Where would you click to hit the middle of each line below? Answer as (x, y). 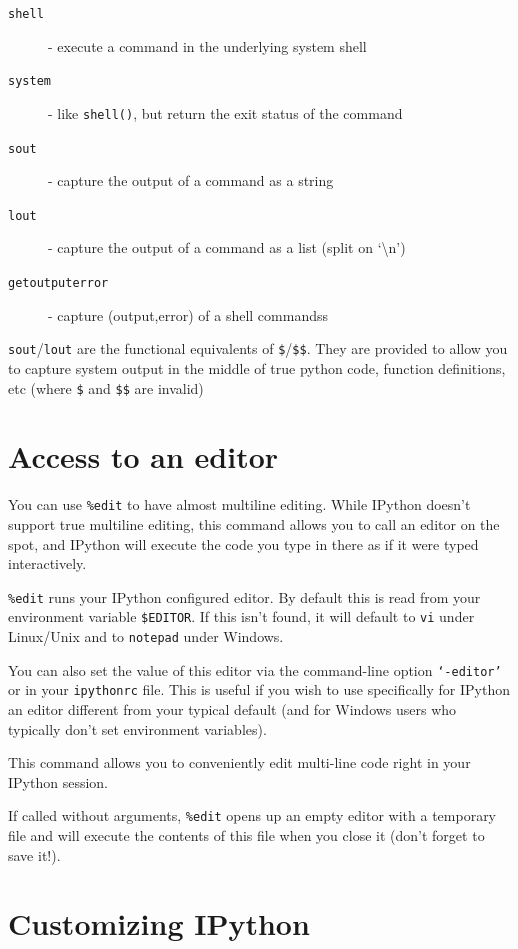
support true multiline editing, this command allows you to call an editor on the (254, 524)
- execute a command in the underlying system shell (207, 45)
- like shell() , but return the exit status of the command (225, 112)
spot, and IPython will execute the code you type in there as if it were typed (243, 543)
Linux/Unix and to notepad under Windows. (146, 636)
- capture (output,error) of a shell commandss (188, 314)
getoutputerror (58, 283)
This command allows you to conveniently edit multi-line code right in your (239, 762)
